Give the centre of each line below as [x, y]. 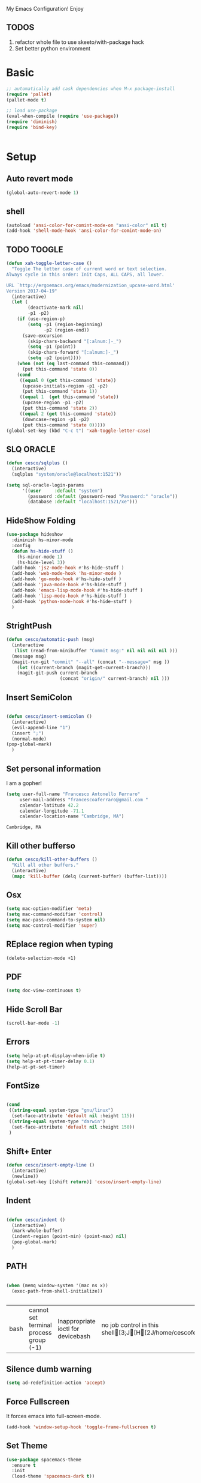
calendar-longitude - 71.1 [52, 811]
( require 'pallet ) [29, 94]
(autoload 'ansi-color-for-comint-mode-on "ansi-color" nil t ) [87, 225]
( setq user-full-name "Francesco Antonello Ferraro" [73, 794]
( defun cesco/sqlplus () [37, 463]
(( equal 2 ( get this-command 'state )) [68, 414]
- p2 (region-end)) [67, 330]
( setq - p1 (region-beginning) [65, 324]
